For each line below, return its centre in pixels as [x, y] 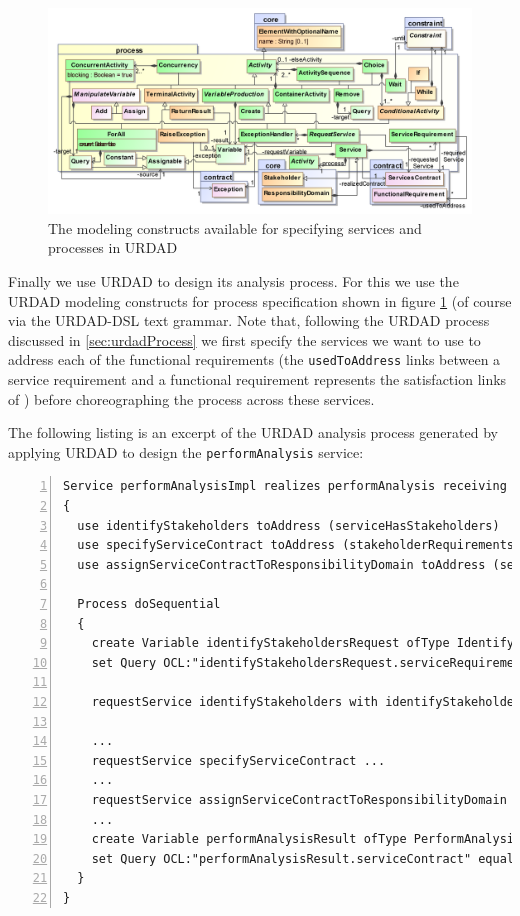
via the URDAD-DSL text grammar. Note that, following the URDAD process [249, 320]
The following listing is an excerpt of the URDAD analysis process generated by [253, 432]
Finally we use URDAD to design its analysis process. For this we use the [233, 280]
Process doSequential [149, 604]
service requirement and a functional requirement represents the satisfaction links [257, 379]
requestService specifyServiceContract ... [238, 760]
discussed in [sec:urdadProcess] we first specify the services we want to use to [244, 339]
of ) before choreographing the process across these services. [191, 398]
